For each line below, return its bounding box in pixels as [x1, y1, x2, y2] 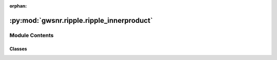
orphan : [9, 3, 27, 9]
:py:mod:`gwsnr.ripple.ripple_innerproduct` [9, 16, 153, 25]
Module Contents [9, 32, 54, 39]
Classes [9, 46, 28, 52]
